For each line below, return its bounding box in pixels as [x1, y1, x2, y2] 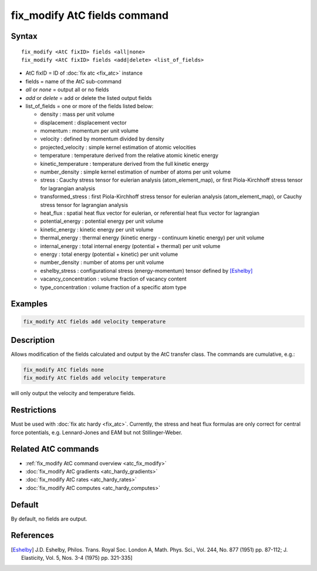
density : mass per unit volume [40, 111, 114, 118]
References [11, 530, 54, 540]
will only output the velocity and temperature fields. [11, 390, 136, 397]
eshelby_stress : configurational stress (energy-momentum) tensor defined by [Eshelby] [40, 267, 253, 274]
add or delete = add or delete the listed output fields [25, 94, 152, 101]
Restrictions [11, 405, 57, 415]
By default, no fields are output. [11, 515, 87, 522]
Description [11, 335, 55, 345]
